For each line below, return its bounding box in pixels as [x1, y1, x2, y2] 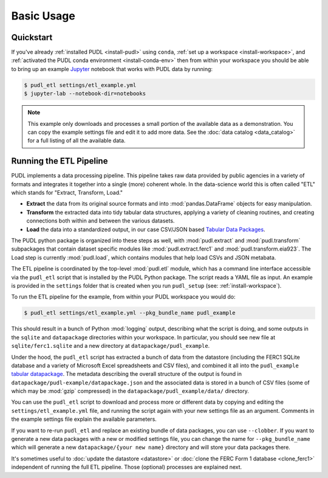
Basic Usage [11, 9, 75, 23]
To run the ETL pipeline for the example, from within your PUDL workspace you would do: [11, 293, 236, 300]
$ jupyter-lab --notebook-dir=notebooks [24, 90, 146, 97]
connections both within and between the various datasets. [26, 217, 175, 224]
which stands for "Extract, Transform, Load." [11, 189, 123, 196]
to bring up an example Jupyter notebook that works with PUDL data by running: [11, 65, 213, 72]
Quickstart [11, 32, 53, 43]
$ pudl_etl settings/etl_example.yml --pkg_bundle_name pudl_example [24, 310, 236, 316]
